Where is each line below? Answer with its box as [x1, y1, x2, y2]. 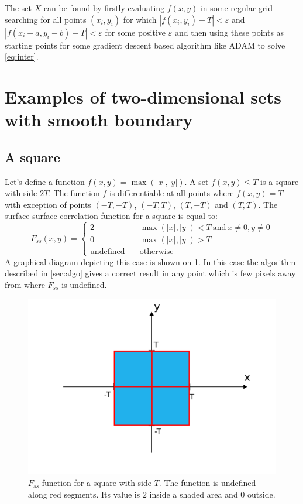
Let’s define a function [5, 175, 85, 187]
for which [123, 13, 157, 25]
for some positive [105, 26, 166, 38]
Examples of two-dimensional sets [5, 84, 282, 108]
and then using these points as [174, 26, 284, 38]
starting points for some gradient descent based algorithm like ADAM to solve [5, 39, 285, 51]
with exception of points [5, 198, 91, 210]
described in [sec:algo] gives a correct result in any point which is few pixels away [5, 267, 296, 279]
